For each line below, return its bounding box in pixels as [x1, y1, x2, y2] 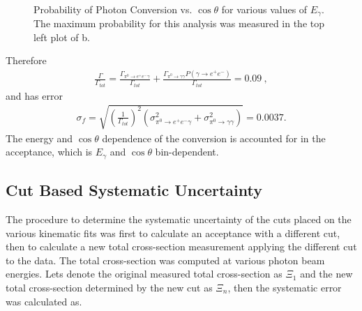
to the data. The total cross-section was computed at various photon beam [6, 252, 325, 267]
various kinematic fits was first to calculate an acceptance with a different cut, [6, 225, 340, 240]
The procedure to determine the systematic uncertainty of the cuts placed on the [6, 212, 352, 227]
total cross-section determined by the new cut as [6, 280, 213, 295]
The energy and [6, 130, 73, 145]
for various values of [221, 1, 308, 16]
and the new [300, 266, 353, 281]
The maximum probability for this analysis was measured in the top [33, 16, 325, 31]
